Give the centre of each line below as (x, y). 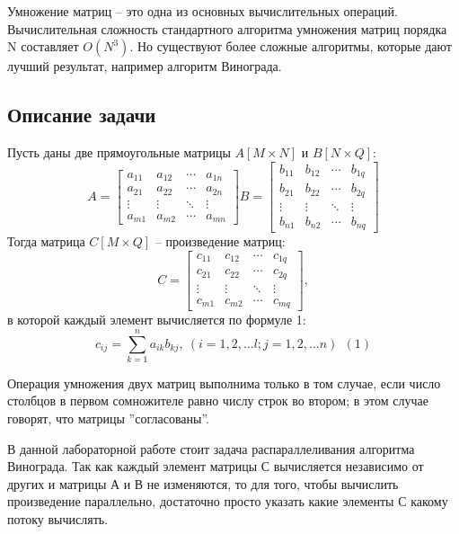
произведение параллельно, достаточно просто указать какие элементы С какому (228, 501)
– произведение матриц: (220, 241)
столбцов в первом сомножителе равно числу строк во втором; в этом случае (218, 400)
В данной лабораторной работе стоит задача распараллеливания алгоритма (211, 448)
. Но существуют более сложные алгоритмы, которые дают (291, 46)
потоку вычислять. (58, 519)
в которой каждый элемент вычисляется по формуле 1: (157, 320)
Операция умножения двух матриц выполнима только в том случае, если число (224, 383)
